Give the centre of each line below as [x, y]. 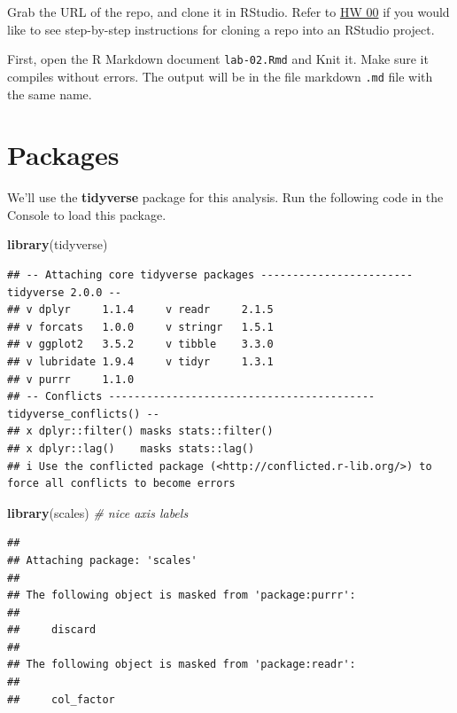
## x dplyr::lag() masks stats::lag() [131, 448]
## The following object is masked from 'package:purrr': [182, 595]
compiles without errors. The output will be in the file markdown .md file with [220, 76]
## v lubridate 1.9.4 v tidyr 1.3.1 [140, 361]
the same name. [50, 94]
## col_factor [61, 699]
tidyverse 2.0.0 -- [64, 292]
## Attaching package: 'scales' [102, 560]
